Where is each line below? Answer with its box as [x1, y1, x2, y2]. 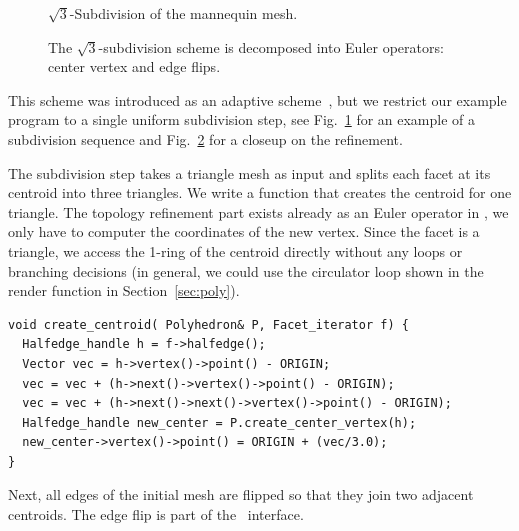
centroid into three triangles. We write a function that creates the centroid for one [8, 182, 512, 203]
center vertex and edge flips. [48, 56, 221, 77]
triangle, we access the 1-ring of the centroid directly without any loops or [8, 240, 463, 261]
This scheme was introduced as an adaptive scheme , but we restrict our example [8, 89, 507, 110]
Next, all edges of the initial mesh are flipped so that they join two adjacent [8, 484, 474, 505]
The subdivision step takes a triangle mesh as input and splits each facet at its [8, 162, 491, 183]
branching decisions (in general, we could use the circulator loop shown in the [8, 260, 484, 281]
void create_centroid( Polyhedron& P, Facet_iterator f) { [8, 317, 409, 332]
